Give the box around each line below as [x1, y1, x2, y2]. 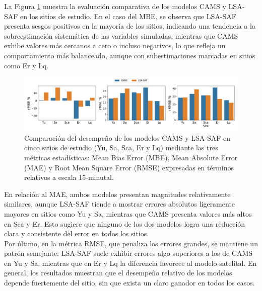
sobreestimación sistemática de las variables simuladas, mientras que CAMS [4, 30, 238, 41]
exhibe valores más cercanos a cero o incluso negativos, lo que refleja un [4, 40, 226, 51]
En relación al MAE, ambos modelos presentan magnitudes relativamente [4, 188, 231, 199]
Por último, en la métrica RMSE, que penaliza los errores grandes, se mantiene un [4, 238, 258, 248]
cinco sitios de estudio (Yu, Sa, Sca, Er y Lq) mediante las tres [24, 142, 218, 153]
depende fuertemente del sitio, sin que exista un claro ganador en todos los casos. [4, 277, 255, 288]
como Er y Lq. [4, 60, 49, 70]
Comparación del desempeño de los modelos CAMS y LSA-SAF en [24, 132, 230, 143]
